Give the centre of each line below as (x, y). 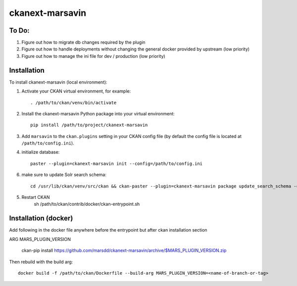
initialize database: (41, 152)
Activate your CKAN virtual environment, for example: (76, 91)
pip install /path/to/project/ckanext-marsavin (89, 125)
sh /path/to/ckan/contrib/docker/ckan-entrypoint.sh (87, 204)
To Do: (19, 30)
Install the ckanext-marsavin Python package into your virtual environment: (98, 113)
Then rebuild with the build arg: (41, 262)
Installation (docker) (41, 218)
